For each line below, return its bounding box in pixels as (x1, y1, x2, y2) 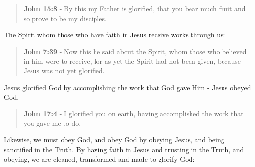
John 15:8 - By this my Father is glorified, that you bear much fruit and (23, 3, 246, 13)
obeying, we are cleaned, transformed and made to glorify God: (4, 154, 195, 164)
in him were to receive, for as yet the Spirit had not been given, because (23, 56, 241, 66)
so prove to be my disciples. (23, 13, 107, 23)
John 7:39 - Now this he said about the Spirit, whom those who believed (23, 46, 247, 56)
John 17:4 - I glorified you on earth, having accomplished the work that (23, 108, 244, 118)
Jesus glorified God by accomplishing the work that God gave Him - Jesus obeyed (4, 82, 251, 92)
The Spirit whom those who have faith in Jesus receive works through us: (4, 30, 225, 40)
